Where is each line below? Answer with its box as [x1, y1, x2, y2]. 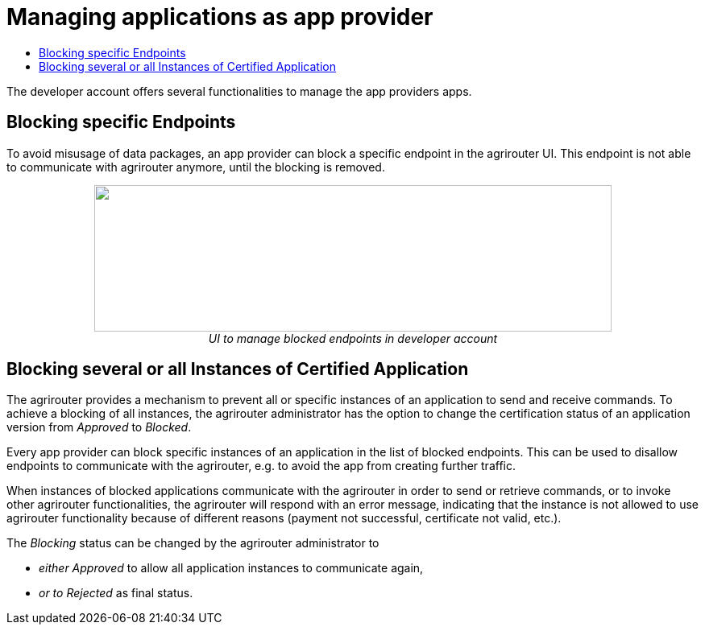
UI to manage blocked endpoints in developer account [208, 331, 498, 345]
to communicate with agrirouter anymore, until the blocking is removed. [6, 159, 385, 174]
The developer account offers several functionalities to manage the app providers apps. [6, 84, 472, 98]
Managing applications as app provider [6, 3, 433, 31]
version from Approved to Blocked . [6, 420, 192, 435]
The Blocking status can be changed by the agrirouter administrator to [6, 536, 379, 551]
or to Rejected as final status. [39, 586, 193, 600]
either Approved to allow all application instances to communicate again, [39, 561, 424, 575]
